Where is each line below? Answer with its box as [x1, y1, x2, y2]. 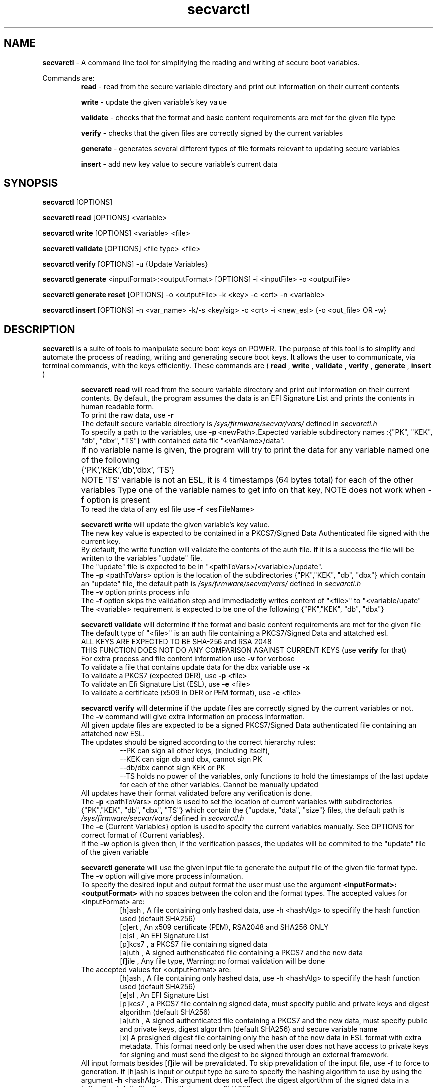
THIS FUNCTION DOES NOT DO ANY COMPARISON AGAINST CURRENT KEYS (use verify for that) [81, 646, 407, 655]
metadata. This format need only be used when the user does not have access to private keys [120, 1042, 429, 1051]
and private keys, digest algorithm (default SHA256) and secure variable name [120, 1025, 378, 1034]
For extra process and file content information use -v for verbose [81, 654, 295, 663]
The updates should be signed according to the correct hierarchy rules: [81, 738, 316, 747]
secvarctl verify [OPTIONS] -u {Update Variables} [42, 260, 208, 269]
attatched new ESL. [81, 729, 145, 738]
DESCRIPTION [4, 323, 75, 336]
